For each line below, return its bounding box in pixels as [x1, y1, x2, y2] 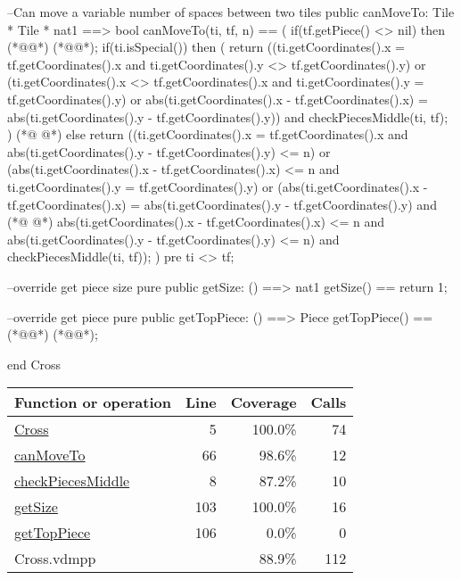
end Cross [7, 354, 62, 373]
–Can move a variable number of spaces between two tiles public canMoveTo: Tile [7, 3, 455, 21]
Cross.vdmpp [14, 548, 96, 569]
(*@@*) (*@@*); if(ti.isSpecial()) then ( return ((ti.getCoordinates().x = [7, 37, 406, 56]
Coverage [230, 392, 297, 413]
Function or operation [14, 392, 171, 413]
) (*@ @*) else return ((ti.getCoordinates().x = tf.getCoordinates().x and [7, 125, 408, 144]
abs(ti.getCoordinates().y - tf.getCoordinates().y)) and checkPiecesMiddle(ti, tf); [7, 107, 449, 126]
